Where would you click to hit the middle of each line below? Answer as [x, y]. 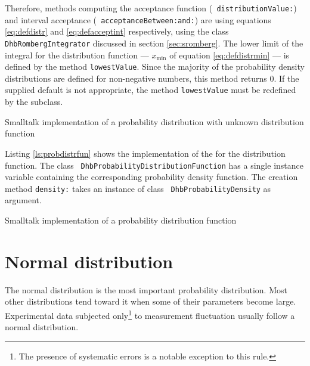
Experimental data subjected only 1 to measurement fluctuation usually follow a [150, 314]
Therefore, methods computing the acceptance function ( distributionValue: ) [151, 8]
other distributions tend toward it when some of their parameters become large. [151, 301]
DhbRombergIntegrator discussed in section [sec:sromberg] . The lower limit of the [154, 43]
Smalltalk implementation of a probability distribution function [121, 220]
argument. [23, 200]
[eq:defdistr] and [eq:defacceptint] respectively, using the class [117, 31]
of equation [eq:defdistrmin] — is [230, 55]
